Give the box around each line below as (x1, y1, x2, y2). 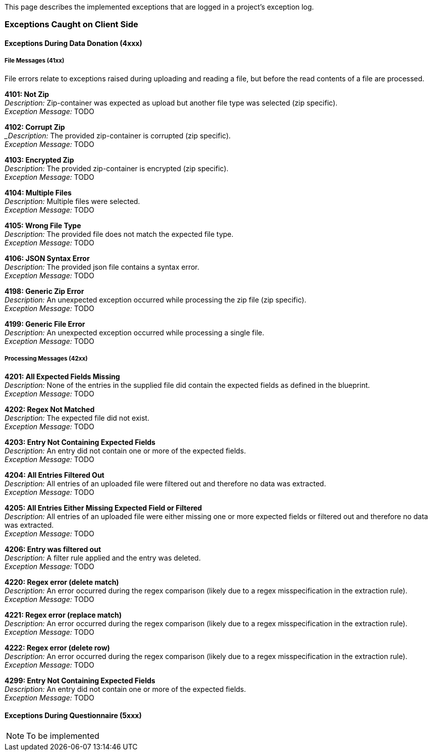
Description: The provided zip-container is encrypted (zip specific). (5, 164, 229, 173)
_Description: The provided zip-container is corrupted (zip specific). (5, 131, 231, 140)
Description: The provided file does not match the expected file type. (5, 229, 234, 238)
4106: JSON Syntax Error (5, 254, 90, 263)
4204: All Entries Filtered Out (5, 470, 104, 479)
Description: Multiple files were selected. (5, 196, 140, 206)
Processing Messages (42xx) (5, 355, 88, 363)
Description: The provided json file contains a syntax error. (5, 262, 199, 271)
